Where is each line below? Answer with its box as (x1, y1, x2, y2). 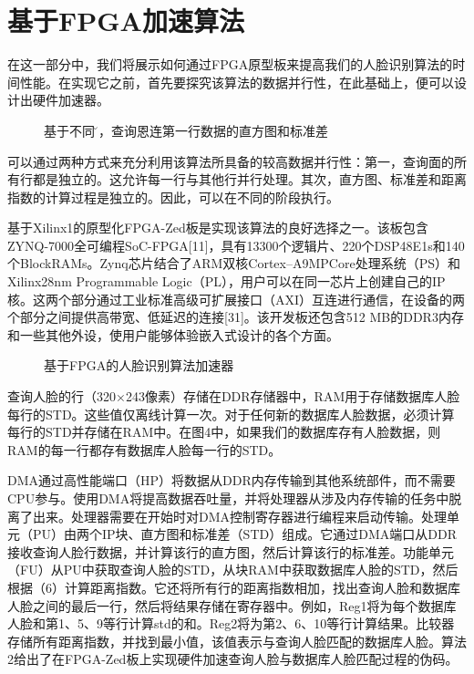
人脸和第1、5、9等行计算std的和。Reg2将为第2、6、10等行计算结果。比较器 (7, 614, 455, 633)
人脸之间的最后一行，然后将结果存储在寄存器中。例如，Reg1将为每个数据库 (7, 596, 457, 615)
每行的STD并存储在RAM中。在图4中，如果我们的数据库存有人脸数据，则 (7, 422, 441, 441)
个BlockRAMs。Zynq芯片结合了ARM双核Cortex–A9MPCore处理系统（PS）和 (7, 254, 460, 273)
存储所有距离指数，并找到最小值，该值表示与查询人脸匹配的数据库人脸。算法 (7, 631, 467, 650)
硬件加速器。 (32, 90, 109, 109)
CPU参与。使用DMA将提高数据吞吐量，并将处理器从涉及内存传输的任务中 (7, 489, 449, 507)
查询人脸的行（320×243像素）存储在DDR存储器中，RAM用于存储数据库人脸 (7, 387, 460, 406)
